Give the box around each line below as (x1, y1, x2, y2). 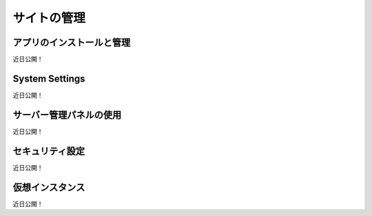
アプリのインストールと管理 (12, 37, 131, 48)
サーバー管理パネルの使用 (12, 109, 122, 121)
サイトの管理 (12, 10, 86, 26)
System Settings (12, 72, 85, 84)
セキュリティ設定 (12, 145, 85, 157)
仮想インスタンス (12, 181, 85, 193)
